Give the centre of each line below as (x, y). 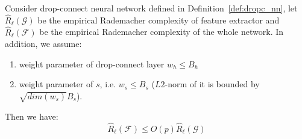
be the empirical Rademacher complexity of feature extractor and (159, 20)
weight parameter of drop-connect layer (92, 63)
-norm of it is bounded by (212, 84)
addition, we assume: (43, 44)
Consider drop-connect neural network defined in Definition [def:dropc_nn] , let (151, 8)
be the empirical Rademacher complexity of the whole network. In (162, 32)
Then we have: (32, 116)
